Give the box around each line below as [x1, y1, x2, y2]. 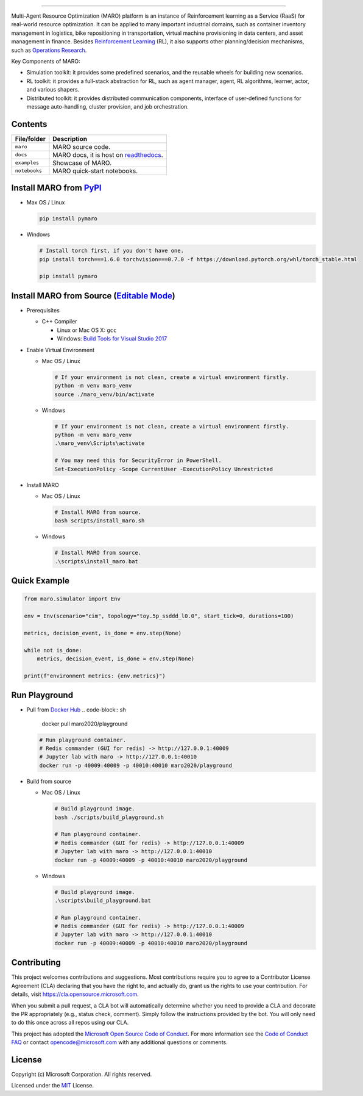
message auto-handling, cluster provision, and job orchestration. [26, 103, 189, 110]
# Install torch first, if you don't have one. [39, 247, 184, 254]
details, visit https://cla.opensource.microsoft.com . [11, 990, 139, 998]
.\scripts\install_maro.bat [54, 558, 138, 564]
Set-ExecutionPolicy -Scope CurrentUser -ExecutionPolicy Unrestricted [54, 466, 273, 472]
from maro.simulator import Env [24, 596, 121, 602]
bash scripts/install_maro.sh [54, 517, 145, 524]
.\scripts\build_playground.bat [54, 897, 152, 904]
